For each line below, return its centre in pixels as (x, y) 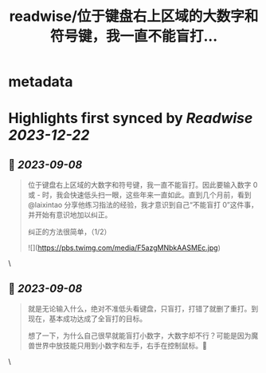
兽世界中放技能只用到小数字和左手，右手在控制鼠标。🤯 (117, 345)
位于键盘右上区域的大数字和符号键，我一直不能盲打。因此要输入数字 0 (143, 185)
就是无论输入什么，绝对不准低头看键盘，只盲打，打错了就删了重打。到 (143, 309)
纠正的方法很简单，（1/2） (69, 232)
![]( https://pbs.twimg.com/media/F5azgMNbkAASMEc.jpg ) (124, 248)
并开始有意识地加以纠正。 (70, 215)
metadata (41, 82)
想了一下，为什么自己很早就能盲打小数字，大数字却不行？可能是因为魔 (143, 335)
